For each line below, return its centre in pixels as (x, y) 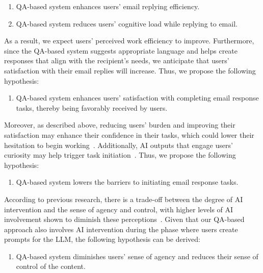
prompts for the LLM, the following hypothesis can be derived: (102, 239)
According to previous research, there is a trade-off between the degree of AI (124, 199)
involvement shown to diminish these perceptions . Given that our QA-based (124, 219)
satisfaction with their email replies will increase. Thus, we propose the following (130, 70)
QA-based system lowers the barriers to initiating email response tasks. (127, 182)
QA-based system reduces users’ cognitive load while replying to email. (127, 23)
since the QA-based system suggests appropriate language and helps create (121, 50)
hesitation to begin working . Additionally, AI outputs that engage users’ (119, 145)
